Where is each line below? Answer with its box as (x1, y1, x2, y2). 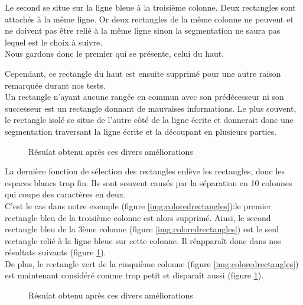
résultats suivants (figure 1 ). (5, 246, 106, 258)
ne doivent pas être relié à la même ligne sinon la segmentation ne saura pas (5, 24, 281, 37)
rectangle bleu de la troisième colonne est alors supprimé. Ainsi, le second (5, 211, 271, 223)
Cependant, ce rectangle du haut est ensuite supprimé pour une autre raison (5, 67, 281, 79)
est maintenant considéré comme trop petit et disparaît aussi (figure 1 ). (5, 269, 264, 281)
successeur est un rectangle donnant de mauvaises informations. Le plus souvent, (5, 102, 297, 114)
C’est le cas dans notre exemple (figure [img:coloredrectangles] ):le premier (5, 199, 272, 212)
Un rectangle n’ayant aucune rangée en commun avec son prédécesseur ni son (5, 90, 284, 103)
